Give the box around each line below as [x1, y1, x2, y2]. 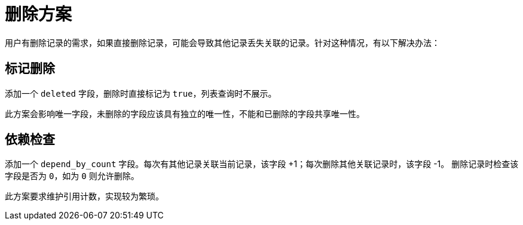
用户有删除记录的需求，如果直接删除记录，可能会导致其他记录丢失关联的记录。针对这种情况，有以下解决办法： [5, 37, 440, 48]
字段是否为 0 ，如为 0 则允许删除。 [5, 171, 139, 181]
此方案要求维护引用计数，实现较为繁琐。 [5, 191, 164, 202]
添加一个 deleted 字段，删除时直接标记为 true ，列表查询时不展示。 [5, 88, 277, 98]
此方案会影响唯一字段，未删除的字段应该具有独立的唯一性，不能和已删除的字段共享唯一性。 [5, 108, 365, 119]
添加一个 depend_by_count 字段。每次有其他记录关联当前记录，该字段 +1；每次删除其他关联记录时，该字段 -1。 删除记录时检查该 [5, 159, 519, 169]
